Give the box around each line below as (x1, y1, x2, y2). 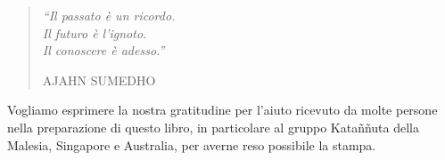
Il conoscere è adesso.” (42, 41, 165, 60)
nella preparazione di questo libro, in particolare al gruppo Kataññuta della (7, 117, 419, 136)
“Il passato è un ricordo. (42, 6, 176, 24)
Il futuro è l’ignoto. (42, 23, 147, 42)
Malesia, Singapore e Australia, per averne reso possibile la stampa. (7, 135, 376, 154)
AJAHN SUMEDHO (42, 70, 156, 89)
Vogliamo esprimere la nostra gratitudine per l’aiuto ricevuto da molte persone (7, 100, 438, 119)
